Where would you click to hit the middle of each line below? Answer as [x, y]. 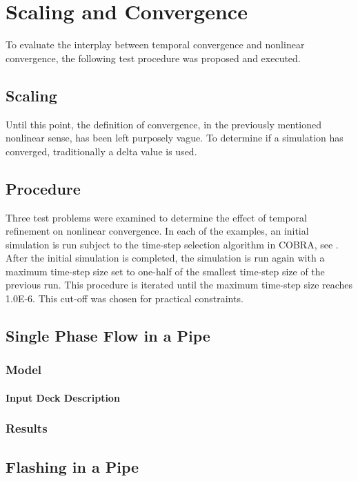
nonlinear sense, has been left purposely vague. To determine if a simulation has [175, 138]
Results [27, 428]
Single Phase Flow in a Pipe [108, 336]
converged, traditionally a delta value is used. [101, 151]
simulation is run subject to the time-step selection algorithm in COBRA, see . [172, 244]
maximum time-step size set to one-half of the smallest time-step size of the [165, 271]
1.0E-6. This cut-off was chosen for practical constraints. [125, 298]
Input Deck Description [63, 397]
